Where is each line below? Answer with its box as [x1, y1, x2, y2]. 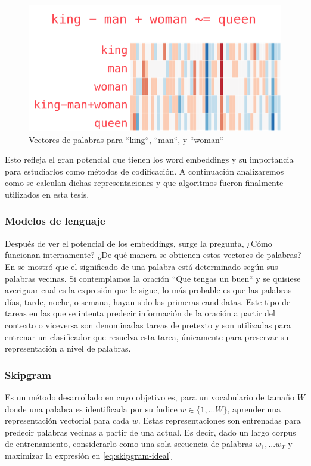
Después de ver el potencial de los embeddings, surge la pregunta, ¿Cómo [5, 237, 272, 249]
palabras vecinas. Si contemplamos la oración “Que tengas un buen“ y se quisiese [5, 272, 301, 284]
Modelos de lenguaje [5, 213, 105, 228]
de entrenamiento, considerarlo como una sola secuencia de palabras [5, 437, 253, 450]
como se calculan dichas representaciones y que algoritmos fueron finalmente [5, 176, 284, 189]
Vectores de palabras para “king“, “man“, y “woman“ [29, 133, 224, 145]
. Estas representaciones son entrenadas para [138, 414, 301, 427]
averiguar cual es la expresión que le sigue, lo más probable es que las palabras [5, 284, 292, 296]
